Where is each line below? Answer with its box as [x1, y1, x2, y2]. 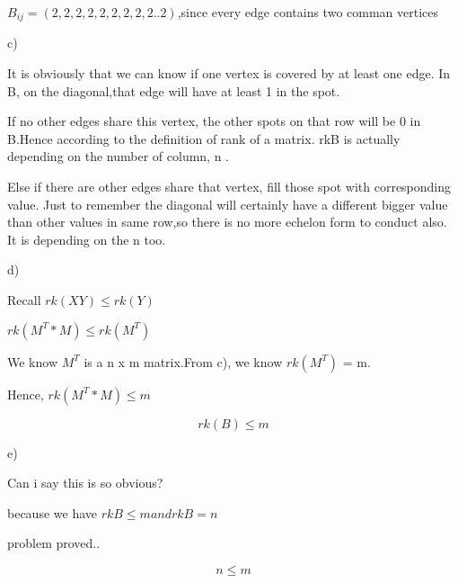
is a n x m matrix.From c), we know [84, 352, 283, 371]
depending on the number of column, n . [7, 147, 230, 166]
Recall [7, 290, 41, 309]
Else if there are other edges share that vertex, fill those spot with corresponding [7, 177, 452, 196]
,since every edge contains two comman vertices [177, 3, 439, 21]
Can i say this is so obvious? [7, 473, 163, 492]
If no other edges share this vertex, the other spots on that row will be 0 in [7, 112, 421, 130]
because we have [7, 503, 97, 522]
